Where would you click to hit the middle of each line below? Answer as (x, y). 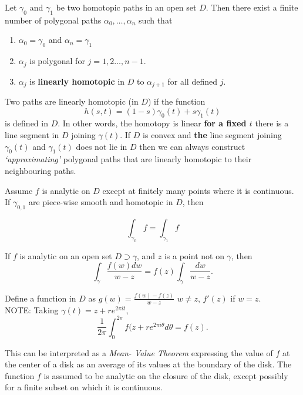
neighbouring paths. (41, 171)
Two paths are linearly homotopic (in (72, 101)
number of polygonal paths (53, 20)
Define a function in (41, 298)
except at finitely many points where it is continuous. (198, 190)
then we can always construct (192, 146)
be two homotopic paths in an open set (126, 7)
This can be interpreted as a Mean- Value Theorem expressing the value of (139, 352)
